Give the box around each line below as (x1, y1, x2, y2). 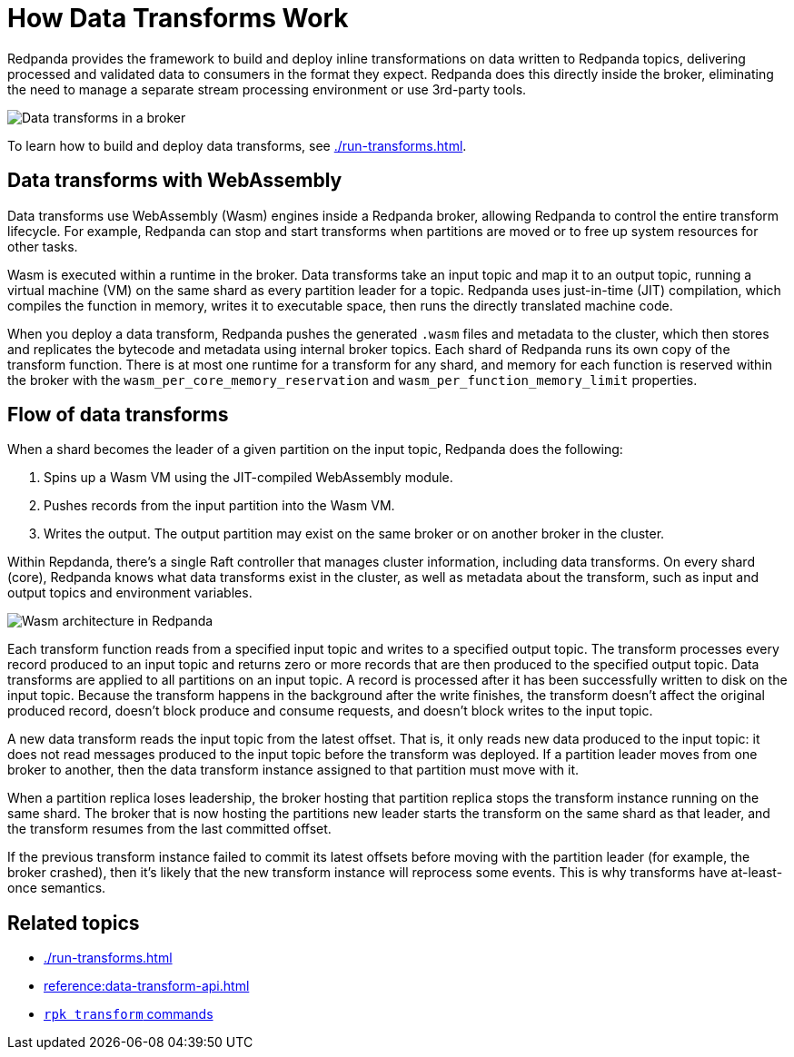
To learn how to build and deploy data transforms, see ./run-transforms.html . (7, 137, 467, 153)
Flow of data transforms (7, 403, 229, 427)
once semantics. (7, 880, 106, 896)
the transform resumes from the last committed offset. (7, 821, 332, 837)
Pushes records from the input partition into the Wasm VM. (44, 498, 395, 514)
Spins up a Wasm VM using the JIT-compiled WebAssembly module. (44, 469, 453, 486)
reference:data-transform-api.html (44, 978, 250, 994)
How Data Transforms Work (7, 3, 349, 34)
